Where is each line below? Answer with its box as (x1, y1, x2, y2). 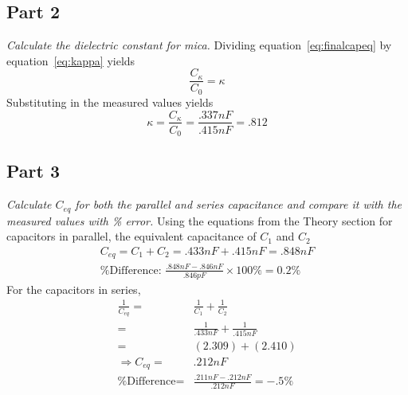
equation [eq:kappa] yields (6, 52, 135, 68)
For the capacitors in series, (6, 280, 141, 297)
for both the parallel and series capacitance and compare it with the (75, 196, 402, 213)
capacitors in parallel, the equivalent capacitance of (6, 228, 257, 244)
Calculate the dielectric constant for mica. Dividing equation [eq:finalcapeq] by (6, 37, 392, 53)
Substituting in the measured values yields (6, 93, 214, 110)
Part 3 (6, 158, 61, 183)
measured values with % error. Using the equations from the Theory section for (6, 212, 393, 229)
